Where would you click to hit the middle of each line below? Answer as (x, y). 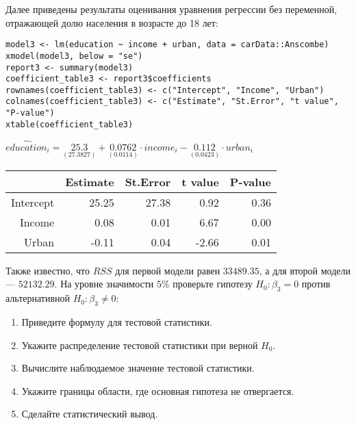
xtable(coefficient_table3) (69, 124)
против (316, 284)
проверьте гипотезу (213, 284)
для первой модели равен (168, 270)
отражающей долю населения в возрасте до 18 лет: (112, 22)
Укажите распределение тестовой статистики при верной (140, 345)
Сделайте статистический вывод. (90, 414)
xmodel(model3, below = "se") (74, 56)
